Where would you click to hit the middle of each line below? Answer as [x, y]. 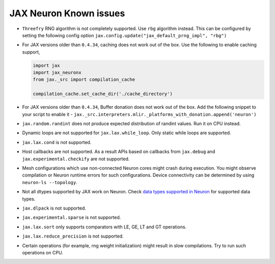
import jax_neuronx [57, 73]
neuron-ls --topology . [50, 182]
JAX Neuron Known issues [67, 13]
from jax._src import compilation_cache [84, 80]
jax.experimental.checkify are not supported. [76, 159]
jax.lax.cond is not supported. [57, 142]
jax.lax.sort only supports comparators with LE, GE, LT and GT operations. [104, 227]
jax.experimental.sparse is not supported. [72, 217]
